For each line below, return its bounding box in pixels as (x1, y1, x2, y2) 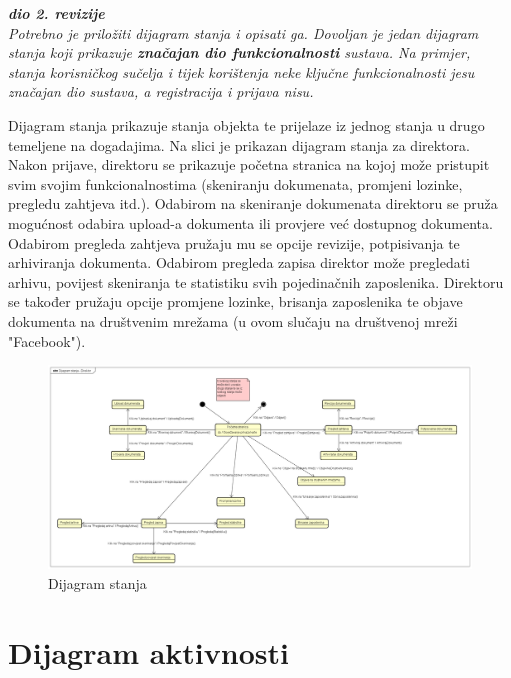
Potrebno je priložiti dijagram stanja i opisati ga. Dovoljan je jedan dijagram (8, 22, 479, 43)
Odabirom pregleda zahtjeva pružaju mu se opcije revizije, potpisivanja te (8, 232, 460, 253)
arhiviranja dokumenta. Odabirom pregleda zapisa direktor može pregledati (8, 252, 471, 273)
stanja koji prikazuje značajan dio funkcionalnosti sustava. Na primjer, (8, 42, 471, 63)
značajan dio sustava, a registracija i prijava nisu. (8, 81, 314, 102)
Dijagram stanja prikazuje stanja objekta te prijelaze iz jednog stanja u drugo (8, 114, 485, 135)
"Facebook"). (8, 330, 86, 351)
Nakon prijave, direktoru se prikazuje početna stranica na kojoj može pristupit (8, 154, 490, 175)
